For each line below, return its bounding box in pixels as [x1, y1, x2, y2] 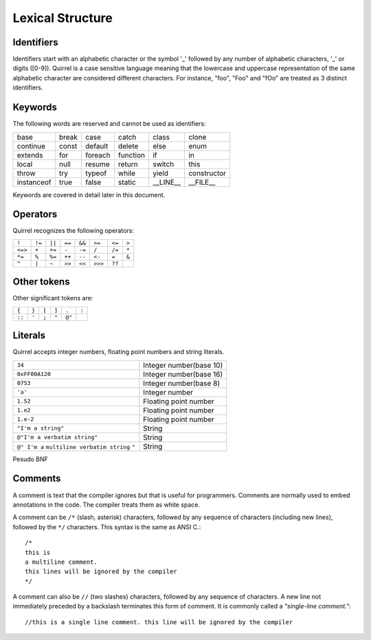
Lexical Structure [12, 10, 113, 25]
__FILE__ [188, 177, 216, 187]
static [117, 177, 137, 187]
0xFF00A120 [16, 371, 52, 378]
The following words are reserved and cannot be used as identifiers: [12, 120, 206, 128]
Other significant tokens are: [12, 294, 93, 302]
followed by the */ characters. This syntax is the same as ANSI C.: [12, 522, 201, 531]
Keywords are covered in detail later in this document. [12, 190, 166, 199]
